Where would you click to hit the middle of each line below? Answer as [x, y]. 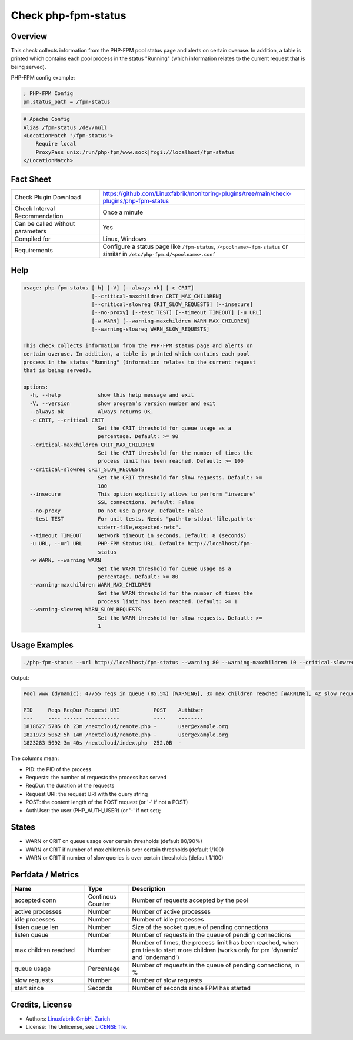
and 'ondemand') [156, 957]
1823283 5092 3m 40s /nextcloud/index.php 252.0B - [102, 743]
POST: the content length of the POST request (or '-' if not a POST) [107, 802]
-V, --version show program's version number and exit [123, 403]
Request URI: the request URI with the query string [87, 794]
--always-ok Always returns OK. [92, 412]
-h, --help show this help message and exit [112, 395]
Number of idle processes [168, 920]
